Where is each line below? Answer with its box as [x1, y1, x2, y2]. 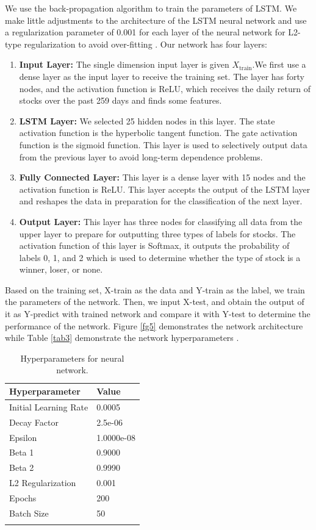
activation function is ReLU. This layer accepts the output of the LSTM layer [19, 182, 311, 195]
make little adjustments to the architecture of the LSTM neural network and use [5, 13, 307, 26]
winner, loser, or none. [19, 263, 103, 276]
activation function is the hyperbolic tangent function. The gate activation [19, 126, 298, 139]
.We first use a [252, 58, 306, 71]
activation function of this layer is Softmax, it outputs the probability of [19, 239, 290, 252]
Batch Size [9, 506, 49, 519]
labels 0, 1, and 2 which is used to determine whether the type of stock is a [19, 251, 301, 263]
